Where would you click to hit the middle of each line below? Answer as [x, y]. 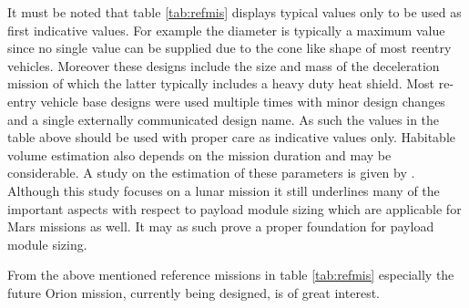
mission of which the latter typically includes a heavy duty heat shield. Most [221, 83]
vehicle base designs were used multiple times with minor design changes [243, 101]
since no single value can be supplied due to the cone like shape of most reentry [229, 48]
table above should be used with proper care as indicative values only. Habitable [231, 137]
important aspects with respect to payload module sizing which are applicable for [234, 208]
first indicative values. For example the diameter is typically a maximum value [226, 30]
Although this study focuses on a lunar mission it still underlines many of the [224, 190]
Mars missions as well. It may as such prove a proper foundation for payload [221, 226]
